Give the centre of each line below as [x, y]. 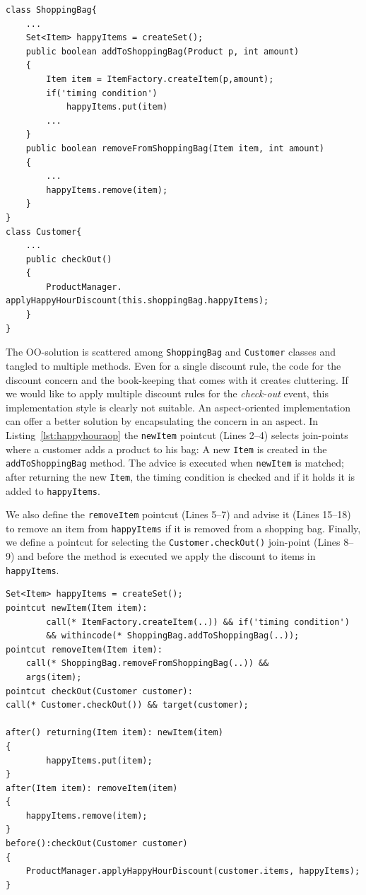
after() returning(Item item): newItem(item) [114, 733]
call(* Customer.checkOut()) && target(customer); [127, 705]
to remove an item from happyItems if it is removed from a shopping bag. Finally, [183, 528]
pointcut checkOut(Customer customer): [99, 691]
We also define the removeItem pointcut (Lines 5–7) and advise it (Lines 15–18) [178, 514]
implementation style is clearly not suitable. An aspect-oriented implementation [178, 407]
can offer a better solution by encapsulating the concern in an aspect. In [162, 421]
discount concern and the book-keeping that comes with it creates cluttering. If [177, 379]
